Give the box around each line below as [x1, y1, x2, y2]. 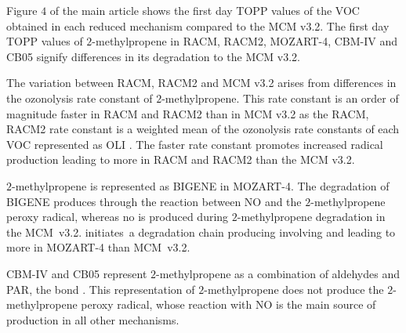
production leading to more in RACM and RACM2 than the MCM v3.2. [6, 151, 355, 168]
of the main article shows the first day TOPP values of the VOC [49, 2, 360, 18]
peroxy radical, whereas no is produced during [6, 208, 229, 225]
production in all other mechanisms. [6, 311, 179, 328]
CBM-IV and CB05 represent [6, 265, 147, 281]
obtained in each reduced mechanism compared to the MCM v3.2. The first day [6, 17, 390, 34]
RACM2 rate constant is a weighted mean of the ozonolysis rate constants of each [6, 121, 400, 137]
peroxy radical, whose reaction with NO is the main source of [81, 296, 376, 313]
